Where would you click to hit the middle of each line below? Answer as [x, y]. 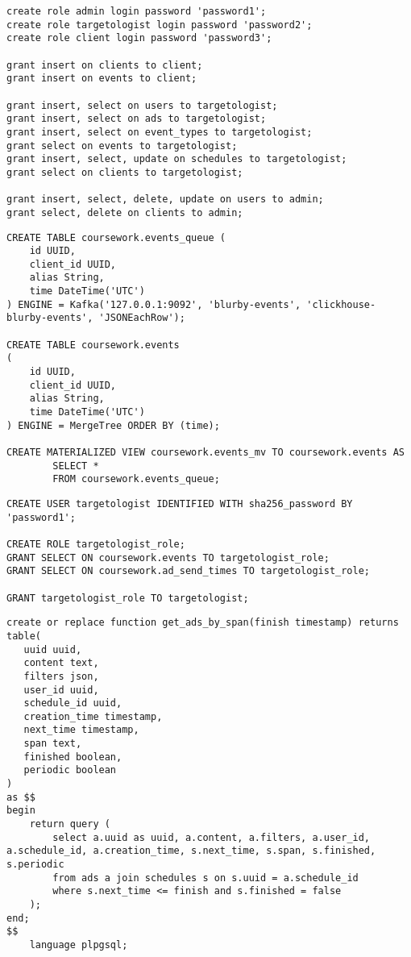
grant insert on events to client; [102, 79]
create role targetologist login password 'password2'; [160, 25]
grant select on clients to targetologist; [125, 172]
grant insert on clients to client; [105, 65]
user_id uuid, [61, 690]
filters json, [61, 676]
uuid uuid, [53, 649]
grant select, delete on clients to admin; [125, 212]
